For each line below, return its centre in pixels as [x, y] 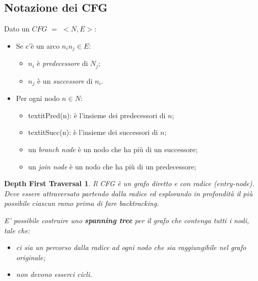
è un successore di [65, 80]
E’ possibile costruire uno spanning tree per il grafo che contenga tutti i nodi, [127, 220]
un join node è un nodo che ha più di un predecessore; [112, 166]
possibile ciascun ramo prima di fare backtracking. [82, 203]
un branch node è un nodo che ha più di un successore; [113, 149]
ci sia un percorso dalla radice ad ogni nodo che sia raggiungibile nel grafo [131, 247]
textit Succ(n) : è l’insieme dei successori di [93, 132]
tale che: [17, 230]
